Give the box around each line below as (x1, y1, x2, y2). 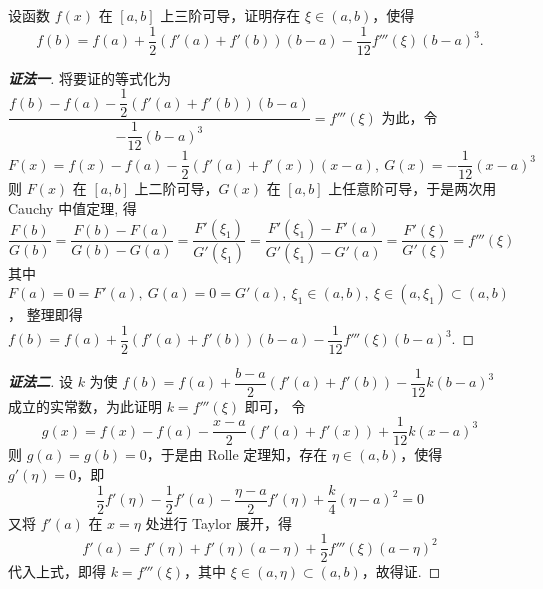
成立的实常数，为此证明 (8, 395, 162, 416)
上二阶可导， (134, 178, 219, 199)
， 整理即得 (8, 303, 83, 324)
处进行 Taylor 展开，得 (145, 512, 293, 533)
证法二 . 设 (8, 371, 73, 392)
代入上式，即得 (8, 561, 106, 582)
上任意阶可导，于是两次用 (328, 178, 497, 199)
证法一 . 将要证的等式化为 (8, 67, 171, 88)
